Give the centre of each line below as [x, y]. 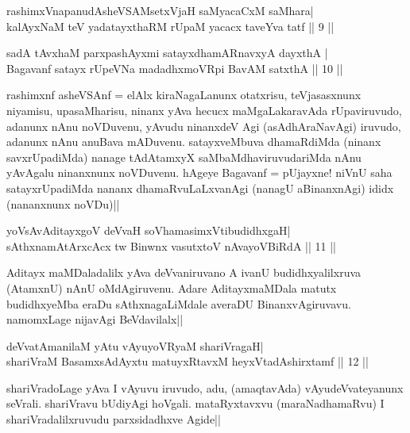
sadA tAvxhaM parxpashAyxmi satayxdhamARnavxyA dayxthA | [167, 53]
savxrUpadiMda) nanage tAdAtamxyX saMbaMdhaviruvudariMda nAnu [184, 157]
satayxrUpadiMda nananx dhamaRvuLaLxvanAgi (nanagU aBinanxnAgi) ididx [200, 188]
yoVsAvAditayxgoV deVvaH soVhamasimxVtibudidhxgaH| [149, 230]
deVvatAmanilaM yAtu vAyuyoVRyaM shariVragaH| [135, 345]
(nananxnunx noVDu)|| [63, 203]
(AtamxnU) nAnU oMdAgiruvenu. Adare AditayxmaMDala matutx [172, 287]
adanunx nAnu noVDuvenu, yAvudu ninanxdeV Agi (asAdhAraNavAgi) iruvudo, [204, 126]
